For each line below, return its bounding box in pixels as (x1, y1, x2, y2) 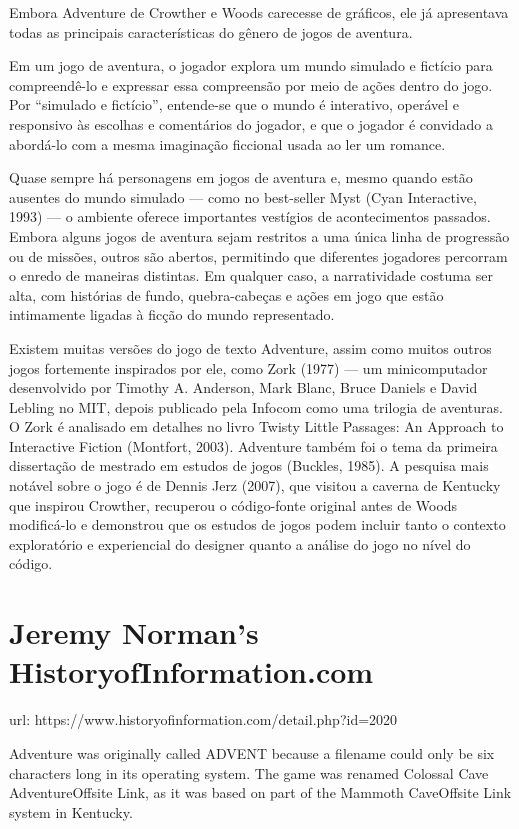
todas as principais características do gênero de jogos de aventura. (9, 21, 413, 42)
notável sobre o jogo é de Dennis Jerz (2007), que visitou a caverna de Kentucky (9, 475, 501, 496)
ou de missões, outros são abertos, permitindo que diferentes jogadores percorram (9, 245, 508, 266)
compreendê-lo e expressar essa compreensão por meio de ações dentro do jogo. (9, 74, 493, 95)
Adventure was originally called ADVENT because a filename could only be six (9, 742, 495, 763)
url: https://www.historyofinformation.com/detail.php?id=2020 (9, 709, 398, 730)
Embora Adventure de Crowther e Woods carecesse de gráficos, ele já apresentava (9, 2, 509, 22)
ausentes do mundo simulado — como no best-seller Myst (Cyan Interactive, (9, 186, 477, 207)
